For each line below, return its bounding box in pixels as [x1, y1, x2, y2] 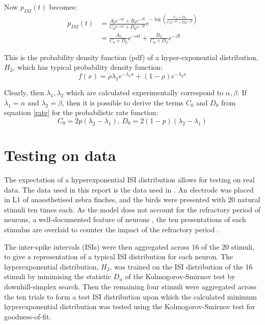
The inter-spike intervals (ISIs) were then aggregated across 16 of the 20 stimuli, [4, 241, 255, 252]
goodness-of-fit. [4, 311, 51, 321]
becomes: [49, 2, 77, 12]
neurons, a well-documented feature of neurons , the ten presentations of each [4, 214, 246, 225]
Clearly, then [4, 87, 44, 98]
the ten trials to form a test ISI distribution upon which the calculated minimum [4, 291, 257, 302]
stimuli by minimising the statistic [4, 271, 111, 282]
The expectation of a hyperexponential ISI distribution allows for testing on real [4, 174, 255, 185]
